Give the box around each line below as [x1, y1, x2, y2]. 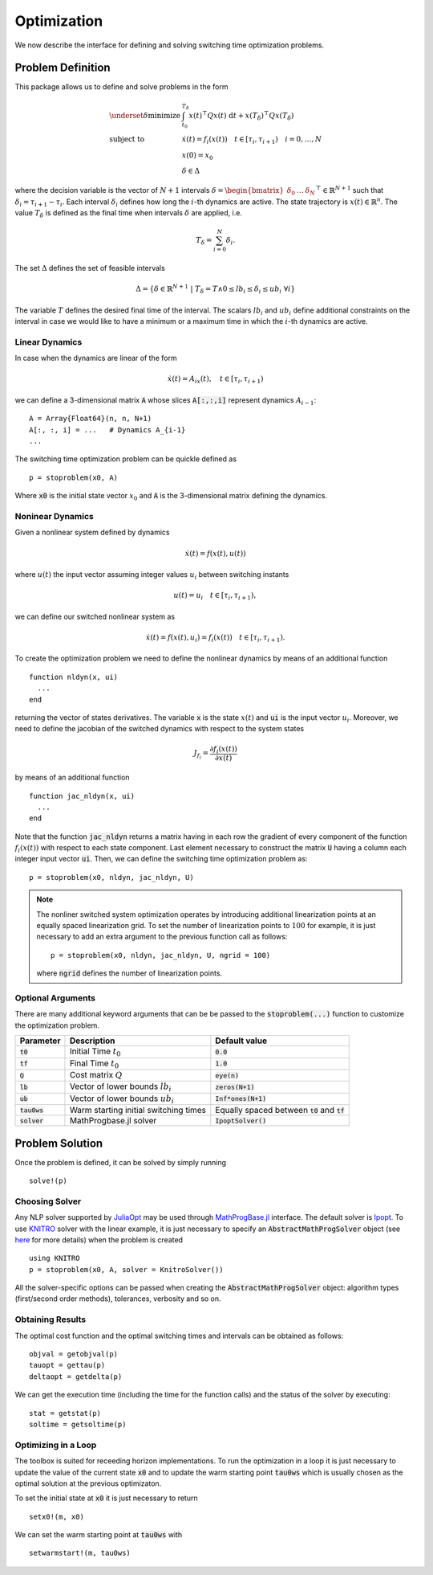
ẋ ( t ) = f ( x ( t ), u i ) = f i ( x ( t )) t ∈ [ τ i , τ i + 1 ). [145, 632, 285, 644]
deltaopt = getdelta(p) [29, 1372, 123, 1381]
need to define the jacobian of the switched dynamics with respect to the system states [14, 724, 305, 734]
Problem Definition [14, 61, 111, 75]
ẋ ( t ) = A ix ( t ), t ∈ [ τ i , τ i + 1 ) [167, 374, 264, 386]
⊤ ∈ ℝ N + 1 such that [315, 185, 384, 195]
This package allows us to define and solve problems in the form [14, 82, 229, 92]
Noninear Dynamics [14, 511, 94, 522]
